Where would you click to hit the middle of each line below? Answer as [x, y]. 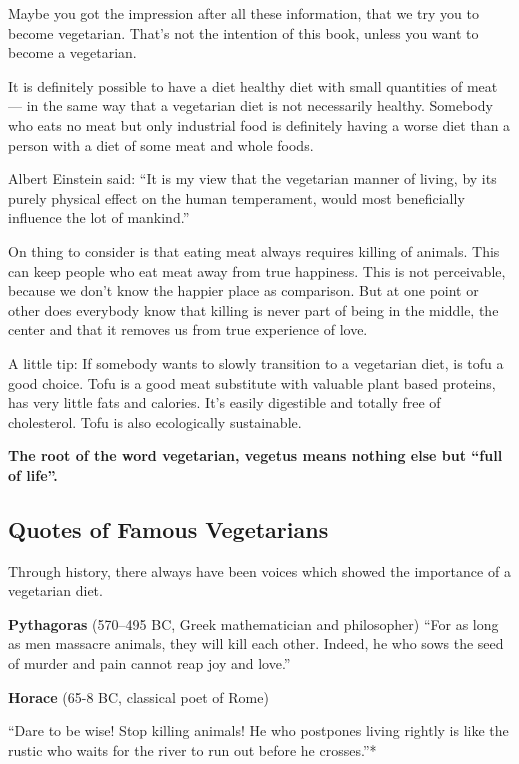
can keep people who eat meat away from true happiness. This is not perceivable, [257, 270]
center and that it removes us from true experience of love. [188, 329]
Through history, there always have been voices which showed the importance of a [259, 570]
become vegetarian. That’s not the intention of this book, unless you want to [243, 32]
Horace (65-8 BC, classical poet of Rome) [138, 696]
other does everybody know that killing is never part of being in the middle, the [253, 309]
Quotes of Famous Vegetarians [168, 528]
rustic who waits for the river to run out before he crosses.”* [192, 749]
